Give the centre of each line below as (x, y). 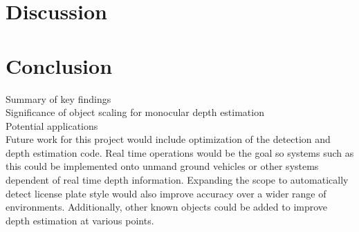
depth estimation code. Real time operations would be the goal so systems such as (180, 152)
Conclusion (59, 65)
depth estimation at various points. (80, 220)
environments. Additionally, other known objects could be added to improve (167, 207)
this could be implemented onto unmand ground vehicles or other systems (162, 166)
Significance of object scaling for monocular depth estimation (135, 112)
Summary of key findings (58, 98)
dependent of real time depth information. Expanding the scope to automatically (177, 180)
